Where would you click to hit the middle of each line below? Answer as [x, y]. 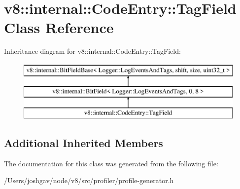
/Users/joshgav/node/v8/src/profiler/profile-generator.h [89, 180]
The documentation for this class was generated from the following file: [111, 164]
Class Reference [59, 27]
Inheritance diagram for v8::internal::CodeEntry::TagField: [92, 51]
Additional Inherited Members [84, 143]
